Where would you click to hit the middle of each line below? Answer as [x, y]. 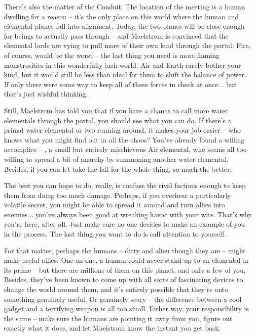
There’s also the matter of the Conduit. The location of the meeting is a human [125, 6]
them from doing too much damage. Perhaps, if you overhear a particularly [118, 195]
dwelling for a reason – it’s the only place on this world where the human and [121, 16]
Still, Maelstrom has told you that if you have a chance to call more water [116, 110]
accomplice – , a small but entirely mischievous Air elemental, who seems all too [125, 149]
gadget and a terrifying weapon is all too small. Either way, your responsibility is [127, 309]
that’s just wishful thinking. [46, 94]
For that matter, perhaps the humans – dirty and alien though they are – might [125, 250]
